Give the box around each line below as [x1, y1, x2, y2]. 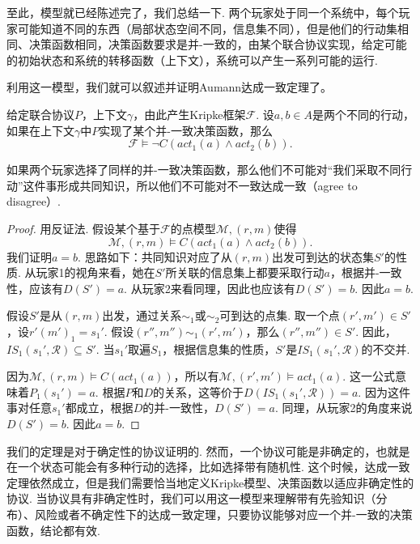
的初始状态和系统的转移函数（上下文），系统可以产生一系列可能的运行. [6, 51, 378, 68]
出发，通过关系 [102, 307, 182, 324]
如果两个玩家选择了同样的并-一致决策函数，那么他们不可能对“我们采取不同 [6, 161, 401, 178]
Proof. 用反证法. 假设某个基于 [6, 219, 161, 236]
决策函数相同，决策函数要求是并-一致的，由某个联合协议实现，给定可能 [28, 36, 407, 53]
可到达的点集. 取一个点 [219, 307, 340, 324]
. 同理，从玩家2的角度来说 [274, 399, 413, 416]
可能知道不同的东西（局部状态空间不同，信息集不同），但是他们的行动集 [17, 19, 397, 36]
